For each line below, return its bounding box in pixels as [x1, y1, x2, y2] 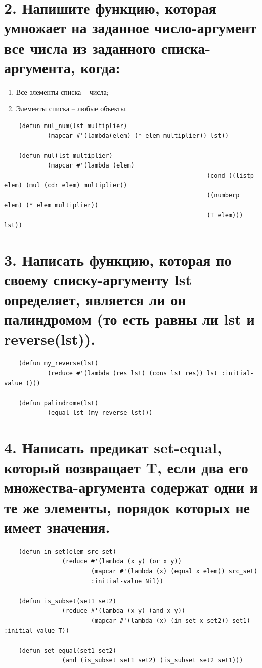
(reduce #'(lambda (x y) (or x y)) [62, 558, 182, 565]
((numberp [206, 192, 240, 199]
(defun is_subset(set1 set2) [18, 597, 116, 605]
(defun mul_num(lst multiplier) [18, 122, 127, 130]
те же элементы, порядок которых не [4, 496, 250, 517]
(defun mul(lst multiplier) [18, 152, 113, 159]
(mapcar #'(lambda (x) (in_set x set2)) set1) [91, 617, 250, 624]
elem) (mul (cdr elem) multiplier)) [4, 182, 127, 189]
